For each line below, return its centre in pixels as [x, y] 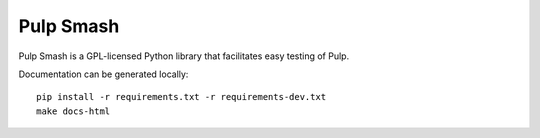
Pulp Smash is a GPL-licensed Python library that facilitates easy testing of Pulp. [184, 56]
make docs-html [73, 111]
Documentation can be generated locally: [103, 74]
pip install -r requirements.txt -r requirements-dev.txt [181, 97]
